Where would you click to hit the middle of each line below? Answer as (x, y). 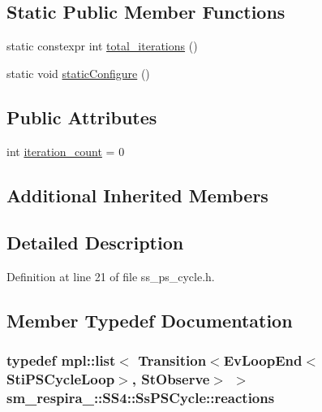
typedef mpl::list (61, 360)
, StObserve (171, 379)
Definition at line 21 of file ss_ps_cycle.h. (111, 277)
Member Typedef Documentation (150, 321)
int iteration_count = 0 (66, 151)
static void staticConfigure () (78, 73)
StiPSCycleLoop (61, 379)
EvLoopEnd (263, 360)
